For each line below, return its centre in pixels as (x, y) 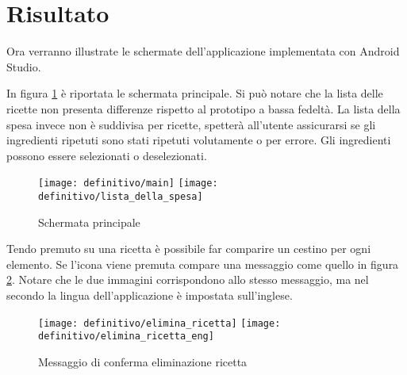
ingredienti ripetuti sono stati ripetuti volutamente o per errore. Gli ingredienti (199, 140)
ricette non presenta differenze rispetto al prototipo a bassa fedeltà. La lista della (203, 108)
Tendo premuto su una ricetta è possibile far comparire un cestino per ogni (189, 249)
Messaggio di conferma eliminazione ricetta (143, 361)
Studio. (24, 66)
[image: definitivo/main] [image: (128, 184)
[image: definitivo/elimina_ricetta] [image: (159, 323)
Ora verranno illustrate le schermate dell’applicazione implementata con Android (203, 51)
